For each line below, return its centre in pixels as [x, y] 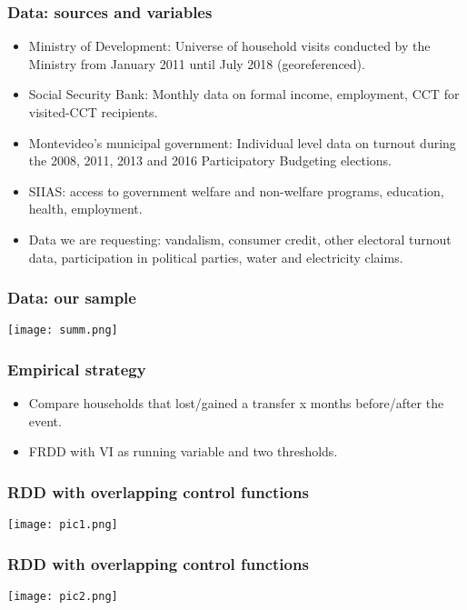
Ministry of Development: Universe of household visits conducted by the [229, 46]
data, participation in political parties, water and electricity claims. [216, 257]
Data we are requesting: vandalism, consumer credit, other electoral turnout [240, 239]
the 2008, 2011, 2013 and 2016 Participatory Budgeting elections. [210, 160]
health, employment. [85, 209]
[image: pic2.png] [63, 597]
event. [45, 420]
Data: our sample [72, 298]
